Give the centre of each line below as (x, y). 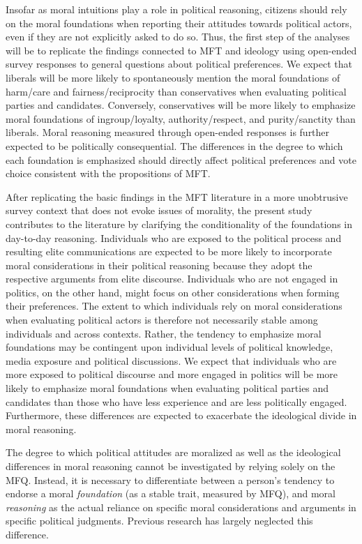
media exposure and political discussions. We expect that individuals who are (171, 360)
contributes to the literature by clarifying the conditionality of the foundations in (179, 224)
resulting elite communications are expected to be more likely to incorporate (169, 251)
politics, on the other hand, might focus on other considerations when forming (173, 292)
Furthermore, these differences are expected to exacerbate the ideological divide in (181, 415)
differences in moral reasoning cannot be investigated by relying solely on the (171, 466)
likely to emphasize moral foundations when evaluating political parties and (167, 388)
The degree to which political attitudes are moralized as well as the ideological (173, 452)
